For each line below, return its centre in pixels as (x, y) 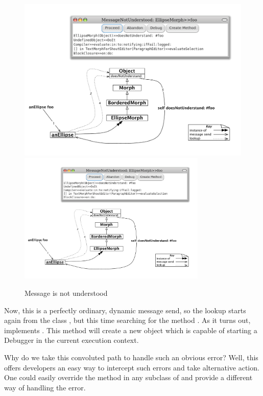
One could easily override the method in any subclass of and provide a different (128, 377)
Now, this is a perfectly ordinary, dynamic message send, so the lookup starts (125, 310)
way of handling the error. (45, 387)
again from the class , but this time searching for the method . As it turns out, (127, 320)
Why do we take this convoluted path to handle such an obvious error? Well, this (131, 357)
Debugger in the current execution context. (71, 340)
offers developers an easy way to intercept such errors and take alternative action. (132, 367)
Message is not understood (66, 293)
